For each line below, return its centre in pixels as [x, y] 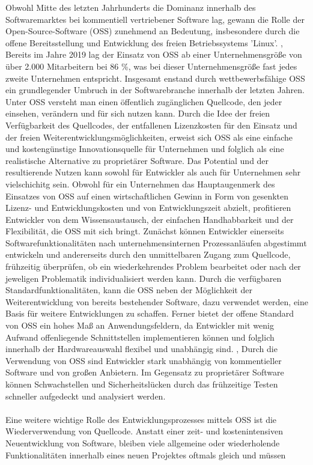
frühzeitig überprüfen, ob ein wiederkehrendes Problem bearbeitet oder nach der [153, 266]
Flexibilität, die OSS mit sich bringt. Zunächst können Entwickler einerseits [145, 231]
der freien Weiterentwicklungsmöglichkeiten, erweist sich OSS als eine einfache [149, 137]
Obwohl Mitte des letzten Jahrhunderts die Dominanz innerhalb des [131, 7]
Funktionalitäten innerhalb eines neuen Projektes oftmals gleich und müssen [146, 454]
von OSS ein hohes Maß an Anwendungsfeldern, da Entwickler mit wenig [140, 325]
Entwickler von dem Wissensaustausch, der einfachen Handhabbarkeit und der [150, 219]
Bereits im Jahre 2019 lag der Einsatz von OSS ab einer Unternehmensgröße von [154, 54]
